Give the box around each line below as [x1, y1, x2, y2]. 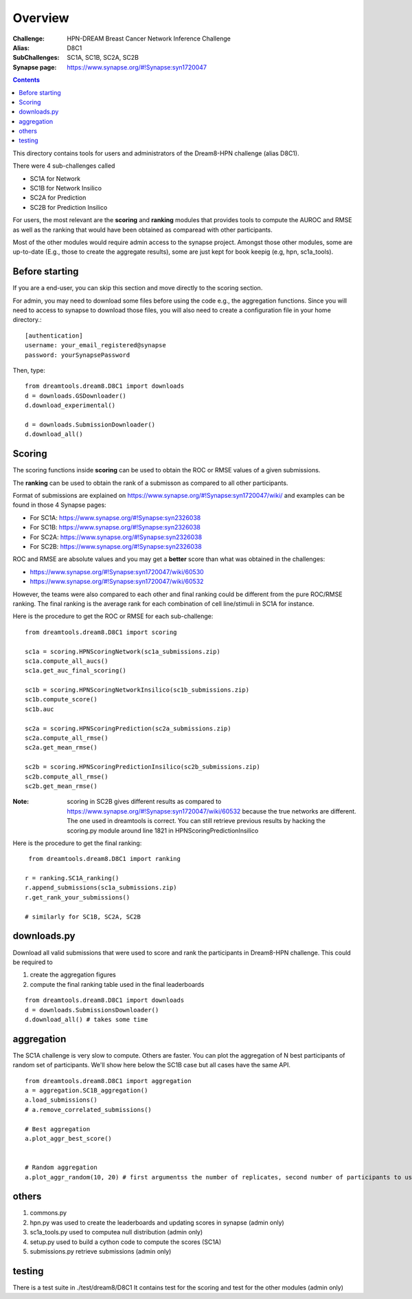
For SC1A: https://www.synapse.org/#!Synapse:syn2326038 [30, 513, 201, 522]
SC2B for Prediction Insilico [30, 203, 108, 211]
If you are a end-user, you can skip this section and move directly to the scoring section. [12, 284, 263, 292]
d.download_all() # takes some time [25, 1015, 148, 1023]
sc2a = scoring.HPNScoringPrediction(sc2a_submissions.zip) [25, 724, 231, 732]
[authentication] [25, 331, 83, 340]
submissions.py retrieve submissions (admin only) [30, 1247, 172, 1255]
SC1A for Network [30, 174, 81, 182]
